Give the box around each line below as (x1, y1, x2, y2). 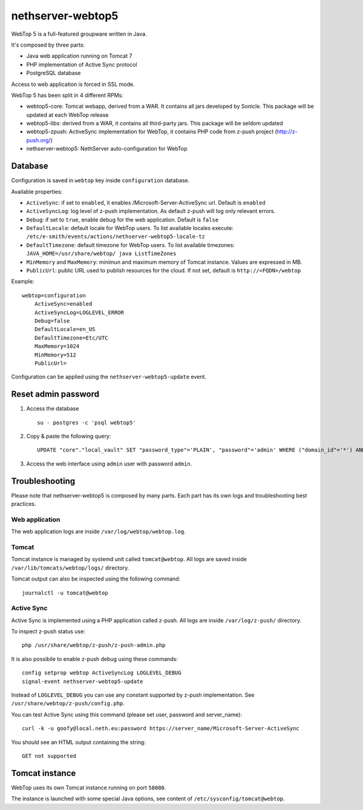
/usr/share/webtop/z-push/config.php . (11, 700, 125, 707)
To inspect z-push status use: (11, 628, 86, 635)
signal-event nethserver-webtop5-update (22, 678, 143, 685)
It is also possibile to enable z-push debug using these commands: (11, 655, 178, 662)
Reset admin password (11, 389, 100, 400)
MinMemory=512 (34, 351, 77, 358)
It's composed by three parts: (11, 41, 85, 48)
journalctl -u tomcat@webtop (22, 589, 108, 596)
